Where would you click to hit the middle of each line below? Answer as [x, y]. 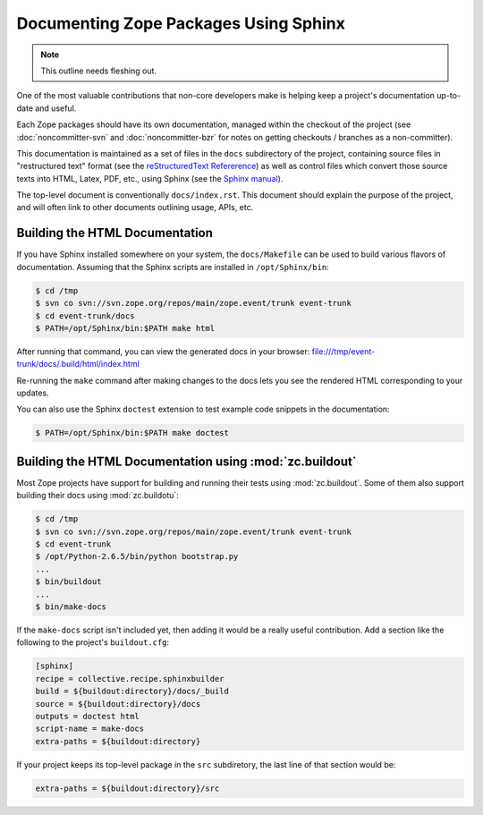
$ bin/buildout [68, 582]
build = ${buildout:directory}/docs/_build [132, 692]
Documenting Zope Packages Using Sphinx [181, 23]
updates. [33, 393]
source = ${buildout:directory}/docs [118, 704]
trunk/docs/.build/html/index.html [78, 364]
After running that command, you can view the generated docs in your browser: [163, 351]
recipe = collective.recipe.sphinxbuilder [130, 679]
